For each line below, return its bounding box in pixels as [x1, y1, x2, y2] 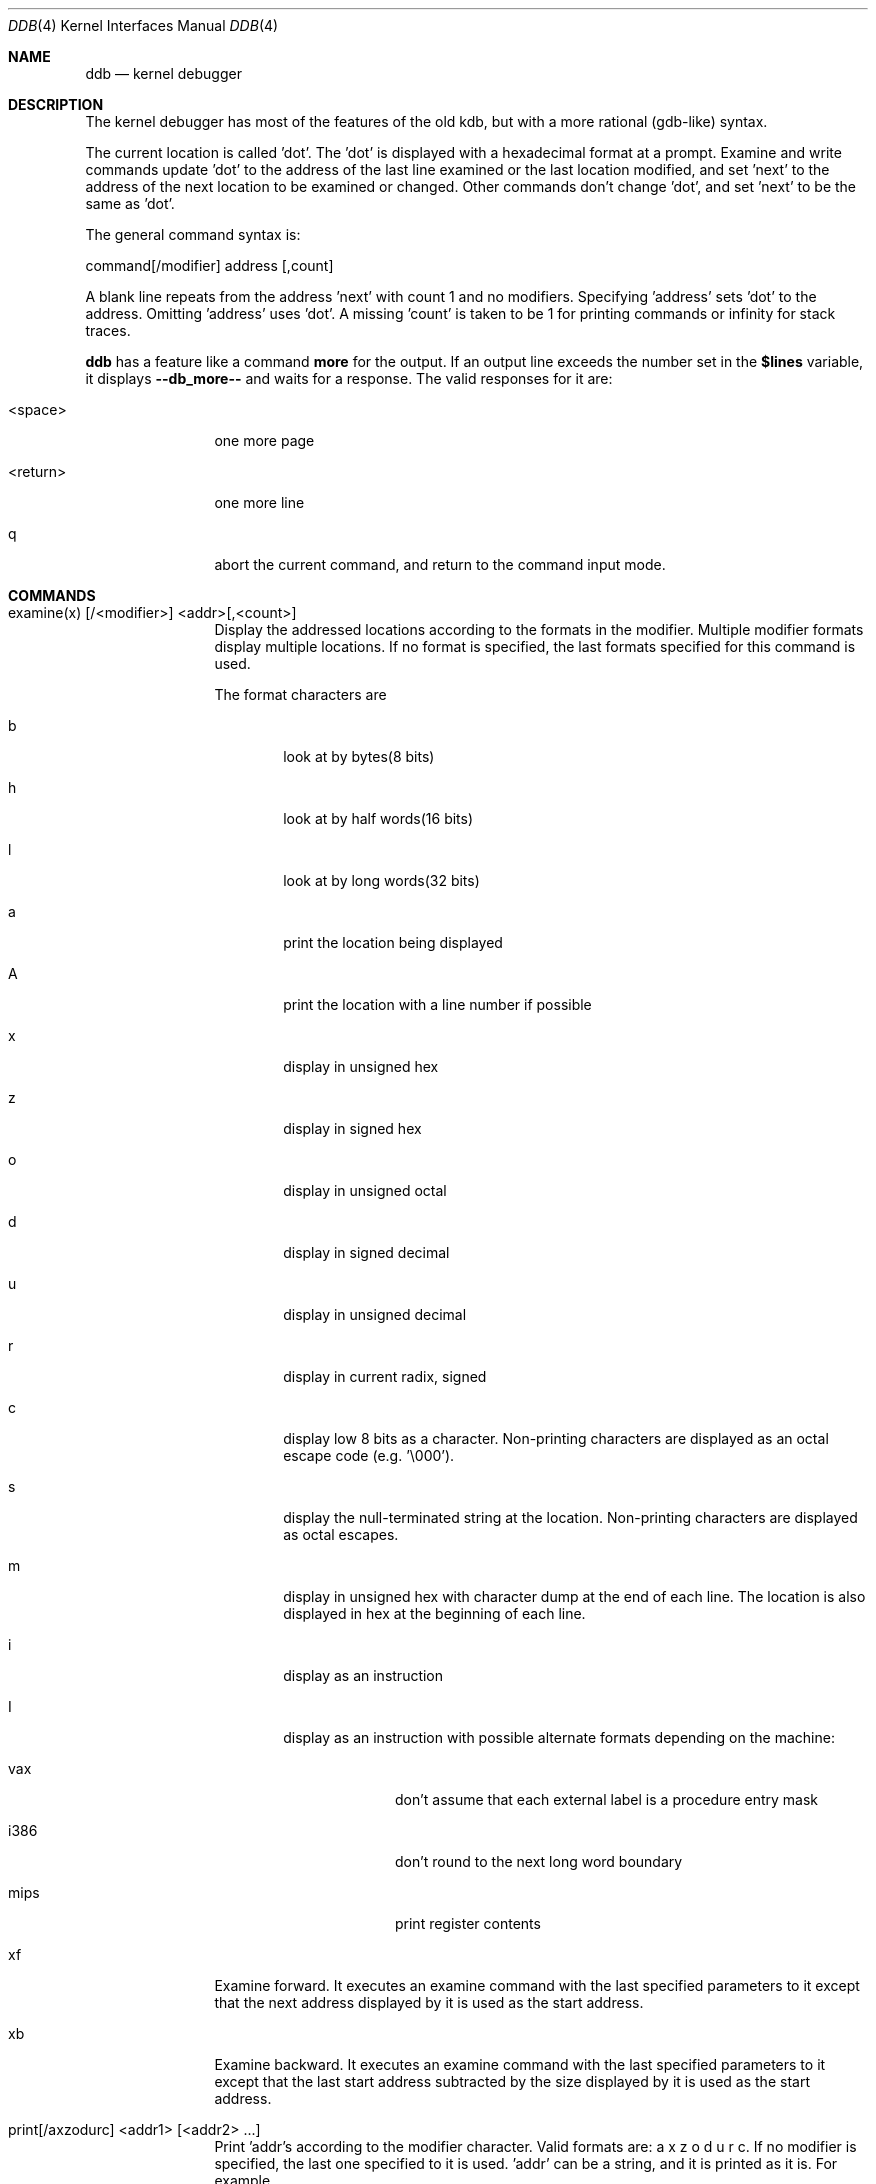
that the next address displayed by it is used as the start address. [214, 1994, 644, 2011]
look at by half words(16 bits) [283, 810, 474, 827]
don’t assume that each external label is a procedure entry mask [395, 1791, 819, 1808]
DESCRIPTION [8, 96, 104, 113]
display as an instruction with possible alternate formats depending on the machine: [283, 1729, 835, 1746]
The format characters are [214, 686, 387, 703]
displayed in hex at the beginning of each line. [283, 1605, 586, 1622]
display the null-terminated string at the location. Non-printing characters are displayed [283, 1509, 858, 1526]
